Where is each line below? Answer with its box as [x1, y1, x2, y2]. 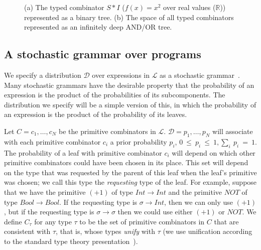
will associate [212, 126, 253, 136]
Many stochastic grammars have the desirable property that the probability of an [4, 79, 254, 90]
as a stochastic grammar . [160, 69, 240, 80]
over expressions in [92, 69, 150, 80]
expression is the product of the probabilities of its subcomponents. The [4, 89, 225, 100]
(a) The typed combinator [24, 2, 104, 12]
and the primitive [168, 186, 222, 197]
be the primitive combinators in [59, 126, 156, 136]
